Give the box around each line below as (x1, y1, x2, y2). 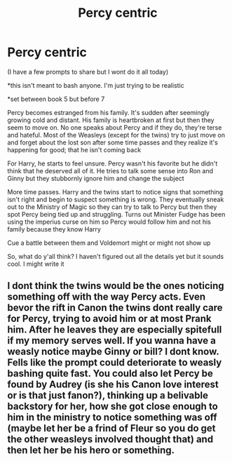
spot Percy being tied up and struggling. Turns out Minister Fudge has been (7, 210, 226, 218)
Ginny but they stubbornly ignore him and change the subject (7, 174, 184, 182)
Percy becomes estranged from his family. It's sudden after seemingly (7, 108, 210, 116)
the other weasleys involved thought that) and (7, 434, 214, 445)
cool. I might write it (7, 260, 64, 268)
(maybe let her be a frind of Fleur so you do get (7, 422, 216, 434)
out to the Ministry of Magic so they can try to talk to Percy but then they (7, 202, 217, 211)
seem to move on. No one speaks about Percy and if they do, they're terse (7, 123, 222, 131)
